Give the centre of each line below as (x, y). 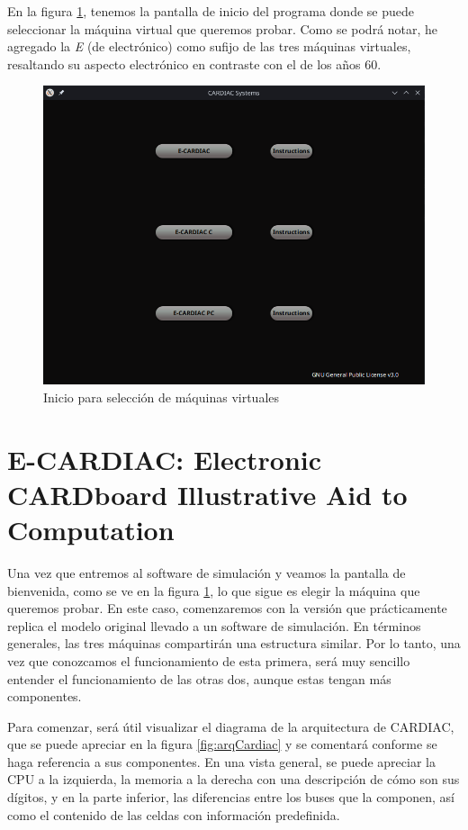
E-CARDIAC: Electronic (165, 459)
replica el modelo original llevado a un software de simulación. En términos (214, 625)
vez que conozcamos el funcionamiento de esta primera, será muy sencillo (209, 660)
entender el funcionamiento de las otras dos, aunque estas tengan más (199, 678)
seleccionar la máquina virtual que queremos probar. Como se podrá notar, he (223, 28)
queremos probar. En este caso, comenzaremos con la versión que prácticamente (227, 608)
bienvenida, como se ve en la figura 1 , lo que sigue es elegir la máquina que (214, 590)
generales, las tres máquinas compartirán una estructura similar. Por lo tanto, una (234, 643)
